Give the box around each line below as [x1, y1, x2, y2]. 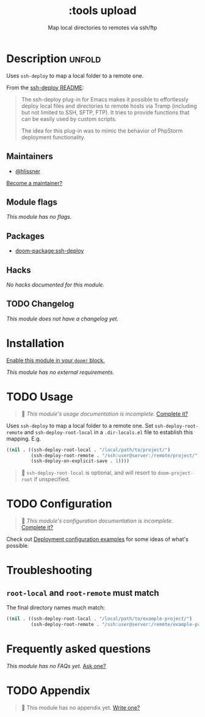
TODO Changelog [6, 299, 74, 309]
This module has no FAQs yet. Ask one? [6, 662, 106, 669]
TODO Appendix [6, 684, 90, 697]
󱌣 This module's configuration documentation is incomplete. [21, 517, 173, 524]
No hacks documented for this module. [6, 281, 105, 288]
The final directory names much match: [6, 604, 106, 611]
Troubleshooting [6, 564, 93, 578]
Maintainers [6, 151, 54, 162]
